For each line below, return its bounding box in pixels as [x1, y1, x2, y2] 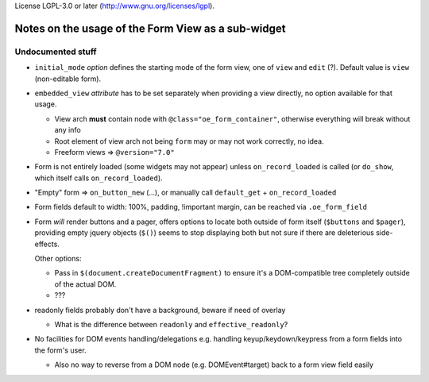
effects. [34, 239, 60, 249]
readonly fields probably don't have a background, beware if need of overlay [34, 305, 286, 314]
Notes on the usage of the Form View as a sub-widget [14, 21, 286, 35]
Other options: [34, 254, 82, 264]
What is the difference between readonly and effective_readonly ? [54, 319, 288, 329]
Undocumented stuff [14, 46, 97, 57]
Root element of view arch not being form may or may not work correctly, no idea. [54, 136, 325, 146]
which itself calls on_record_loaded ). [34, 173, 163, 183]
